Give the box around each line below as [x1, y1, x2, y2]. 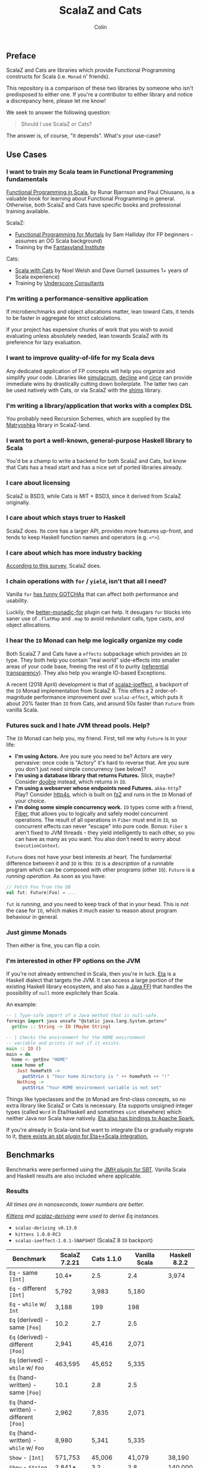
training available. [6, 208, 50, 215]
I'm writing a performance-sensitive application [6, 294, 148, 302]
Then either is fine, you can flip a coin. [6, 942, 100, 949]
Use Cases [6, 149, 47, 159]
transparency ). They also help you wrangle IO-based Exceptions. [6, 669, 166, 676]
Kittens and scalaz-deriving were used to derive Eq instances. [6, 1212, 160, 1219]
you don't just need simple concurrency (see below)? [14, 765, 147, 773]
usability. [6, 597, 29, 604]
